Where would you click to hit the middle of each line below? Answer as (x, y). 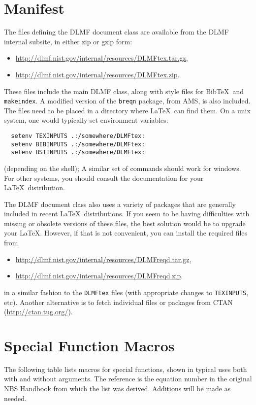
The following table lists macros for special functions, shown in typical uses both (126, 369)
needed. (15, 398)
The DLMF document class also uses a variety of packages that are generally (120, 204)
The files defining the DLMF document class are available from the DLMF (116, 32)
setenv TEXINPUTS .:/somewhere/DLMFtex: (78, 136)
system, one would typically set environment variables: (86, 120)
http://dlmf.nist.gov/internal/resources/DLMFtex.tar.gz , (102, 58)
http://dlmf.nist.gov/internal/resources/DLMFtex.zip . (97, 74)
